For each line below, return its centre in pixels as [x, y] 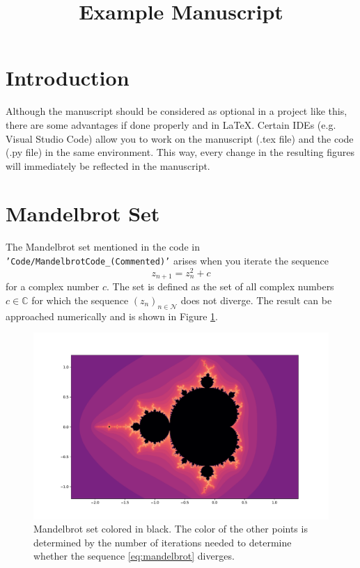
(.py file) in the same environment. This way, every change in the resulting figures [180, 152]
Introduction [68, 78]
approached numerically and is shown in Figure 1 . [112, 316]
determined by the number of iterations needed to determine [163, 542]
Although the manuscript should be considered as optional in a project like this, [177, 111]
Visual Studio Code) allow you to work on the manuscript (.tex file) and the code [180, 138]
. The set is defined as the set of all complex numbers [220, 286]
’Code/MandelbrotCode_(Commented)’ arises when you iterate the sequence [167, 260]
